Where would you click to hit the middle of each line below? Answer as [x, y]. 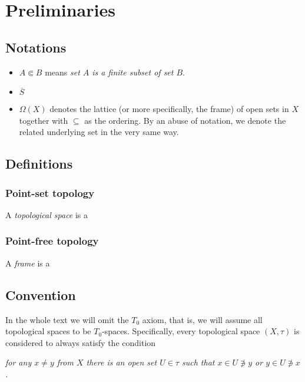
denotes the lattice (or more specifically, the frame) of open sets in [169, 109]
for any [19, 362]
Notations [36, 47]
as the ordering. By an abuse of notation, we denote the [185, 120]
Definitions [39, 164]
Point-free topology [52, 241]
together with [44, 120]
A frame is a [28, 263]
